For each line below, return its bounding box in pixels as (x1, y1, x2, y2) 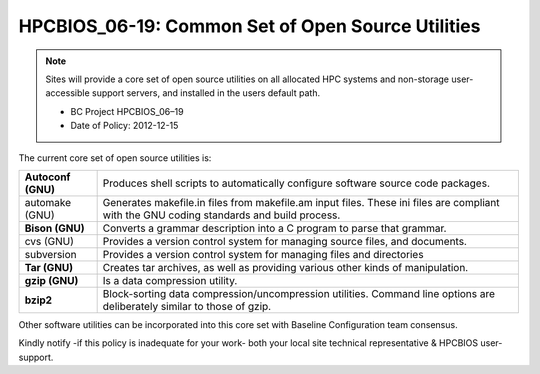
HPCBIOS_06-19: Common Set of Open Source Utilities (18, 15, 481, 37)
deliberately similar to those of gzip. (102, 299, 272, 313)
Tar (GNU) (24, 260, 74, 274)
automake (24, 195, 72, 209)
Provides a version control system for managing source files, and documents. (102, 234, 467, 248)
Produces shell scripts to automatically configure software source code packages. (102, 176, 490, 190)
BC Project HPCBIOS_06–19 (70, 105, 184, 117)
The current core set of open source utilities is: (18, 151, 212, 164)
